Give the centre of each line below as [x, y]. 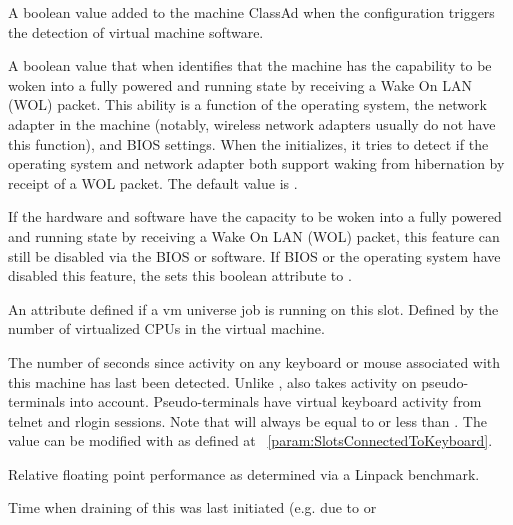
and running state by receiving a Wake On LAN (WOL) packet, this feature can [254, 235]
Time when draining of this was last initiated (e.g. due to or [192, 507]
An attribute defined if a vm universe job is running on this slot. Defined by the [253, 308]
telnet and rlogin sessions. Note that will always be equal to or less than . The [247, 420]
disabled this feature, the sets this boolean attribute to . [180, 275]
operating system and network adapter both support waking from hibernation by [256, 163]
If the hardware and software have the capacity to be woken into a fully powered [255, 216]
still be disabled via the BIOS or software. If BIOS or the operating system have [254, 255]
